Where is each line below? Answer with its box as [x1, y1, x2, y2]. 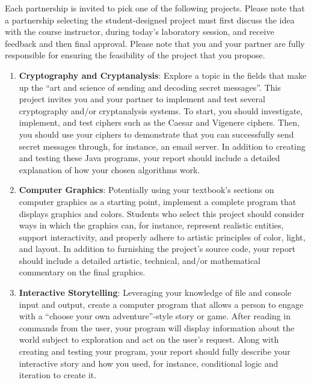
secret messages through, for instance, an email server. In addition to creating [19, 139, 306, 152]
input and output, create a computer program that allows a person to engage [19, 298, 304, 310]
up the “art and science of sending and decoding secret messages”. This [19, 81, 281, 93]
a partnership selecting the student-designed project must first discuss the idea [5, 13, 295, 26]
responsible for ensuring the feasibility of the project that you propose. [5, 49, 265, 61]
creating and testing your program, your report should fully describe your [19, 345, 291, 358]
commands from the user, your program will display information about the [19, 321, 295, 334]
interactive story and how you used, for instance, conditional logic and [19, 357, 279, 369]
